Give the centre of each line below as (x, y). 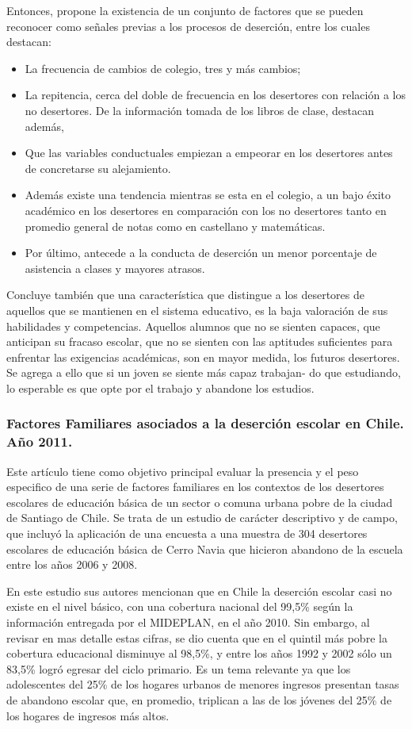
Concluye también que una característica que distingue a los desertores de (186, 295)
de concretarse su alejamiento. (98, 168)
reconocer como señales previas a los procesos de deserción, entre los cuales (188, 26)
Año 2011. (40, 441)
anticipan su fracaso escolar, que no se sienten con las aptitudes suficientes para (200, 341)
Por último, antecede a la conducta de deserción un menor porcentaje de (201, 253)
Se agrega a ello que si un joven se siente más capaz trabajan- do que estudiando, (204, 372)
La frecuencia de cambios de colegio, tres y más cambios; (163, 68)
